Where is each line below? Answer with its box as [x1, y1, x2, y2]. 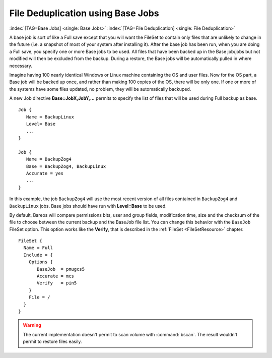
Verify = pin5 [37, 280, 77, 286]
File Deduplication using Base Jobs [9, 8, 159, 19]
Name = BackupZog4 [26, 156, 72, 162]
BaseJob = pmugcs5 [37, 266, 85, 272]
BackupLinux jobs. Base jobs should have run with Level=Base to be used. [9, 203, 167, 209]
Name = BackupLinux [26, 114, 75, 120]
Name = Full [23, 245, 53, 251]
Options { [28, 259, 53, 265]
